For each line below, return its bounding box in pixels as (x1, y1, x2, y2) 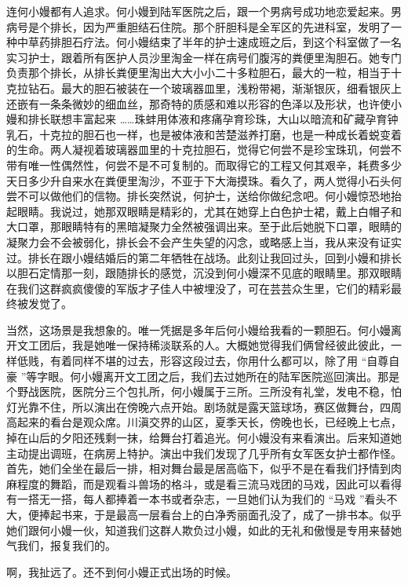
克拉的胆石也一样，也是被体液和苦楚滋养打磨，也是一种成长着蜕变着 (49, 126, 402, 142)
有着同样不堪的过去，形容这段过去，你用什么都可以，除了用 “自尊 (49, 353, 389, 369)
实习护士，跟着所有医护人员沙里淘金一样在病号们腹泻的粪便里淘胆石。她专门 (6, 49, 402, 65)
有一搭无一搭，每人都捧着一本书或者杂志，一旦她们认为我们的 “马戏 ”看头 (6, 491, 387, 507)
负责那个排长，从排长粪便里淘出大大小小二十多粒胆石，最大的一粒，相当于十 (6, 64, 402, 81)
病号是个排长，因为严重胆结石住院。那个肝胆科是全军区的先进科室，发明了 (6, 18, 391, 35)
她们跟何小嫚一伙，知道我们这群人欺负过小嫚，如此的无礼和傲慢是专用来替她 (6, 521, 402, 538)
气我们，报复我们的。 (6, 537, 116, 554)
